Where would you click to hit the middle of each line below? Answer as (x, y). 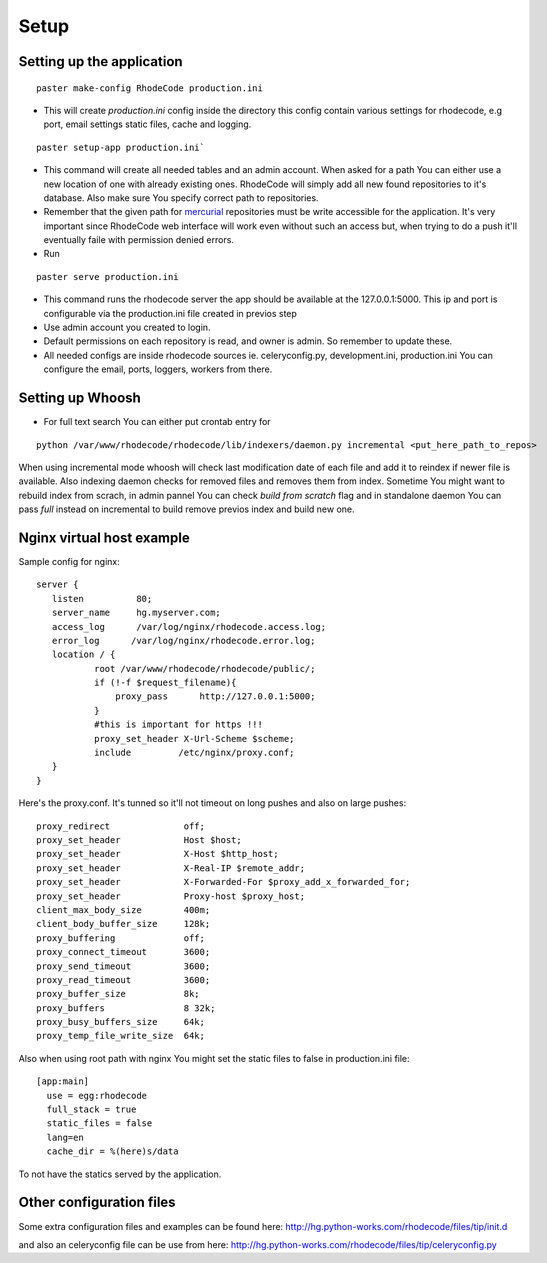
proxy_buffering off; (120, 938)
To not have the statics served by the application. (120, 1174)
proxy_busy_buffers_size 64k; (120, 1022)
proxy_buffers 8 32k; (126, 1008)
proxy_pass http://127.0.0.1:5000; (215, 696)
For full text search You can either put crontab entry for (157, 422)
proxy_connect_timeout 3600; (123, 952)
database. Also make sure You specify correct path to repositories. (181, 197)
